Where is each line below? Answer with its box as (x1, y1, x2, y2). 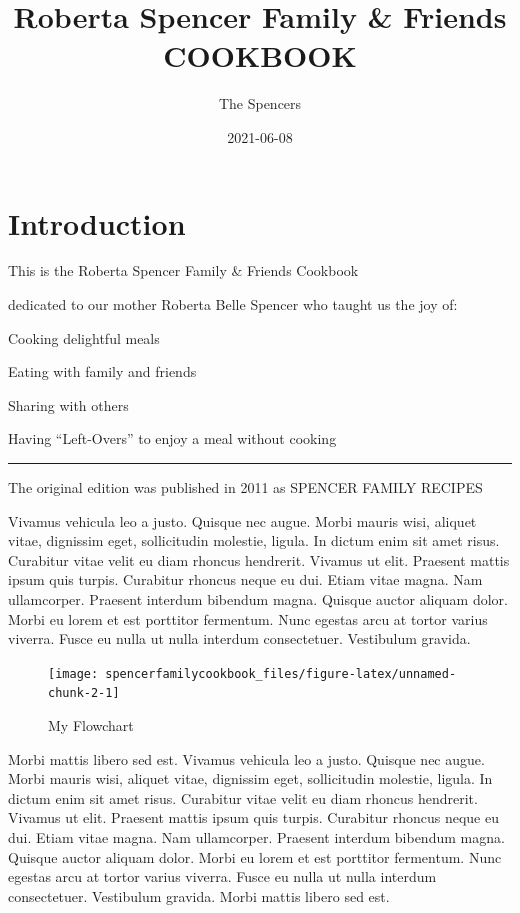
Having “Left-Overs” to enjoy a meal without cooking (8, 428, 337, 449)
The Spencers (218, 93, 302, 114)
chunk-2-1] (48, 686, 120, 701)
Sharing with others (8, 394, 129, 415)
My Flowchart (48, 715, 134, 736)
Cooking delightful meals (8, 327, 160, 348)
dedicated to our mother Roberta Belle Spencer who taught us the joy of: (8, 294, 458, 315)
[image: (48, 666, 99, 681)
